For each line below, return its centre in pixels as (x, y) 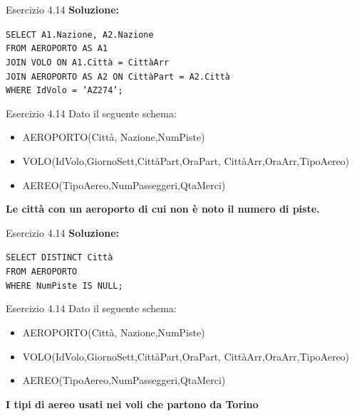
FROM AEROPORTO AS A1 (57, 49)
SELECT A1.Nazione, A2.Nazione (80, 34)
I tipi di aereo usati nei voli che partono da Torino (132, 404)
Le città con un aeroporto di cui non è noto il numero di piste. (163, 209)
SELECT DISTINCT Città (59, 258)
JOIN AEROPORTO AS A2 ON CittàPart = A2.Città (118, 76)
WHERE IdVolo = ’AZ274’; (64, 91)
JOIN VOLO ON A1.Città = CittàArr (88, 62)
